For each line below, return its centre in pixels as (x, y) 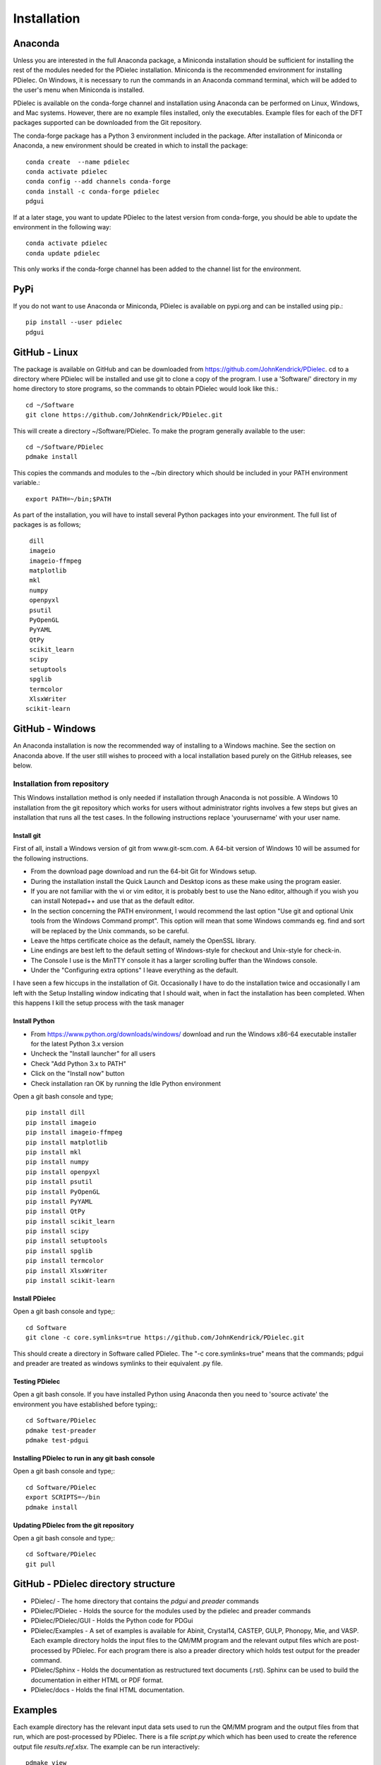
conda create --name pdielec (78, 162)
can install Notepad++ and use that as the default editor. (113, 901)
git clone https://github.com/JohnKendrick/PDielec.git (124, 415)
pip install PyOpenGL (63, 1192)
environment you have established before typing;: (85, 1404)
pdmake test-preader (61, 1430)
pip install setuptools (67, 1241)
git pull (41, 1564)
